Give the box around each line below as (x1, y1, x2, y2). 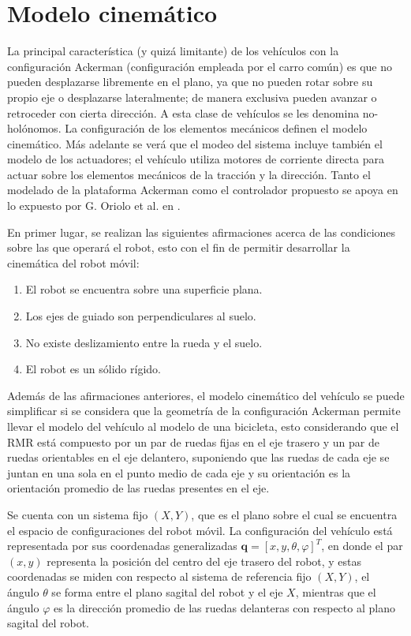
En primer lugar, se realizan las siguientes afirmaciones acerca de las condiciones (7, 223, 396, 240)
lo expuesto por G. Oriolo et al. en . (7, 197, 181, 214)
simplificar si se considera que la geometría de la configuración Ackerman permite (7, 402, 401, 419)
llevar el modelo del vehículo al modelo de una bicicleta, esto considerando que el (7, 418, 399, 434)
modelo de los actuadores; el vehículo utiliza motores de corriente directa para (7, 151, 384, 167)
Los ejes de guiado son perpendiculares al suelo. (25, 308, 256, 324)
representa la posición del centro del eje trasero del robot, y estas (47, 552, 362, 569)
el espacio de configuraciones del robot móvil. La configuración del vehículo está (7, 522, 393, 538)
